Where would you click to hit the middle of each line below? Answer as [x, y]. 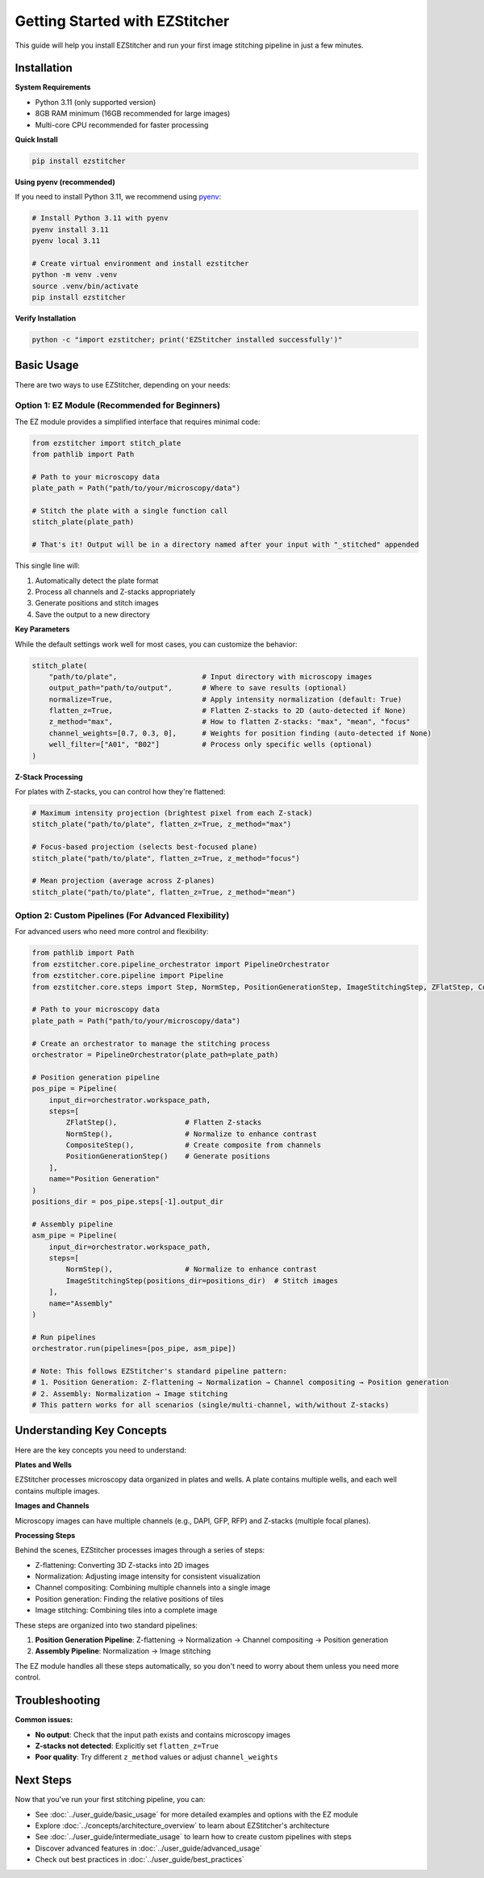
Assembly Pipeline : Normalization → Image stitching [123, 1651]
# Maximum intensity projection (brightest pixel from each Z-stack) [172, 813]
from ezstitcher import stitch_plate [106, 443]
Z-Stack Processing [49, 777]
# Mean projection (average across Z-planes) [123, 881]
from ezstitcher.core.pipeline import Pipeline [127, 976]
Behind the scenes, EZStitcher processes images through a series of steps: [140, 1550]
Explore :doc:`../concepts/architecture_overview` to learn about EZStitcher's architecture [182, 1826]
